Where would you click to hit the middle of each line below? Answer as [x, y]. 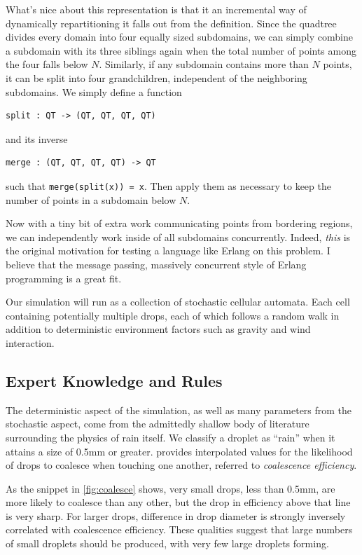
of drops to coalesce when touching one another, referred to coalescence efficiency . [181, 465]
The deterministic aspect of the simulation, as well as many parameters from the [179, 410]
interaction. [30, 342]
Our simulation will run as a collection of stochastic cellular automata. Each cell [178, 302]
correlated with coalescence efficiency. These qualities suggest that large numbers [179, 529]
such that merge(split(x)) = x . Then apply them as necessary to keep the [168, 185]
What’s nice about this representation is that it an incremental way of [156, 9]
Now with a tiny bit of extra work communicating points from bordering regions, [179, 223]
